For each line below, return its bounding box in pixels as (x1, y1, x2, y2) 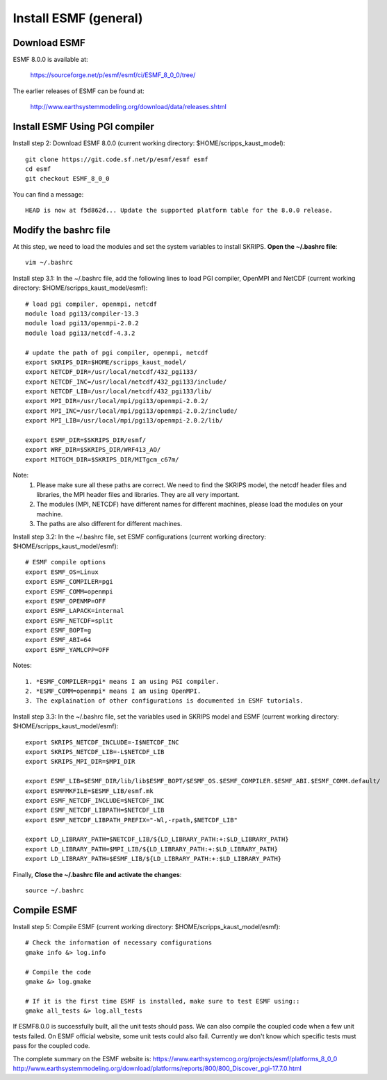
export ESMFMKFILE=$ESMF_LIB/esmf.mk (25, 787, 154, 795)
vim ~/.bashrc (25, 259, 73, 267)
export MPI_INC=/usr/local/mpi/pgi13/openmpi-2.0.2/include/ (25, 407, 238, 415)
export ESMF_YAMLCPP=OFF (25, 646, 110, 653)
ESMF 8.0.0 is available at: (13, 56, 88, 64)
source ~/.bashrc (25, 887, 84, 894)
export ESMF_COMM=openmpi (25, 587, 114, 596)
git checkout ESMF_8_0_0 (25, 174, 110, 183)
